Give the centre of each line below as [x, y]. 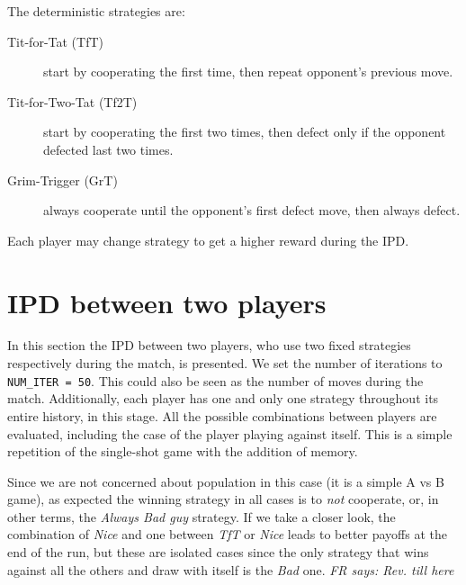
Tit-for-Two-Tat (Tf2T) [72, 101]
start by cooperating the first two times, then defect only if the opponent [245, 132]
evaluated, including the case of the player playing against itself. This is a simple [230, 433]
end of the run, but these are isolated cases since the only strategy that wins [218, 552]
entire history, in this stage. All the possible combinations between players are [222, 415]
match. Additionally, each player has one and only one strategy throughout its [223, 398]
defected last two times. [108, 149]
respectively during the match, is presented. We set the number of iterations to [225, 363]
